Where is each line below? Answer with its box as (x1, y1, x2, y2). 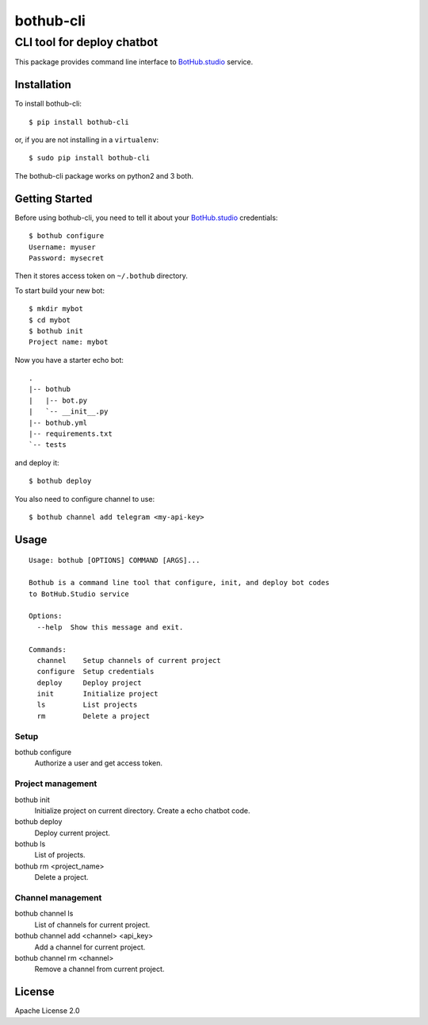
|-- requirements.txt (29, 430, 113, 438)
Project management (14, 778, 97, 789)
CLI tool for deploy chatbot (14, 35, 159, 49)
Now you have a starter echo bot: (14, 355, 124, 364)
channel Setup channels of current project (36, 656, 221, 665)
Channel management (14, 892, 102, 904)
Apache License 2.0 (14, 1006, 80, 1015)
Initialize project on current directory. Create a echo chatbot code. (34, 806, 250, 815)
